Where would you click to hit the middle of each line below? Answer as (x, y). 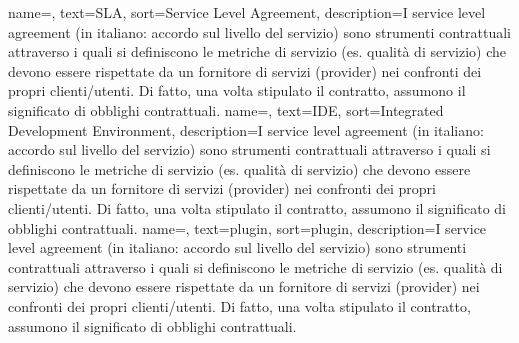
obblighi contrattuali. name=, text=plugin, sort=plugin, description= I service (247, 227)
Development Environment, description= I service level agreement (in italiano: (246, 129)
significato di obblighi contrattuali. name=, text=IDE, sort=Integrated (226, 109)
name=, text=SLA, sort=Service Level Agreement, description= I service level (247, 12)
